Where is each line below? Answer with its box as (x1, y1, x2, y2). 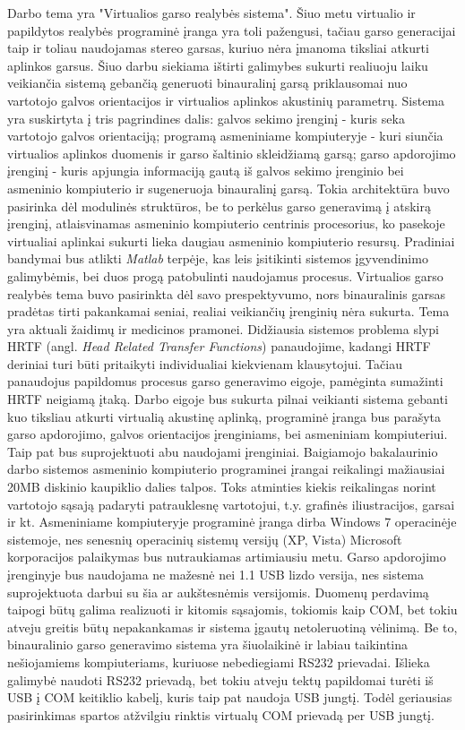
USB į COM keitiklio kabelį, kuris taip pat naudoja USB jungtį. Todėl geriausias (7, 688, 452, 707)
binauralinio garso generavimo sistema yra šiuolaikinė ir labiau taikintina (7, 635, 409, 654)
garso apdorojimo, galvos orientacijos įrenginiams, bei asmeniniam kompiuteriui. (7, 425, 448, 443)
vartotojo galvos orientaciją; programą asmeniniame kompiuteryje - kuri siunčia (7, 126, 443, 145)
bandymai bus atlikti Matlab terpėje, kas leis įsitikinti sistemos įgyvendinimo (7, 249, 428, 268)
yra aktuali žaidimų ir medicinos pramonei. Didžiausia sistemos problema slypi (7, 319, 439, 338)
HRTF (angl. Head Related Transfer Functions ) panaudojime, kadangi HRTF (7, 337, 431, 356)
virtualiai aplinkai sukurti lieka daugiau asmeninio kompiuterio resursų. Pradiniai (7, 231, 455, 250)
